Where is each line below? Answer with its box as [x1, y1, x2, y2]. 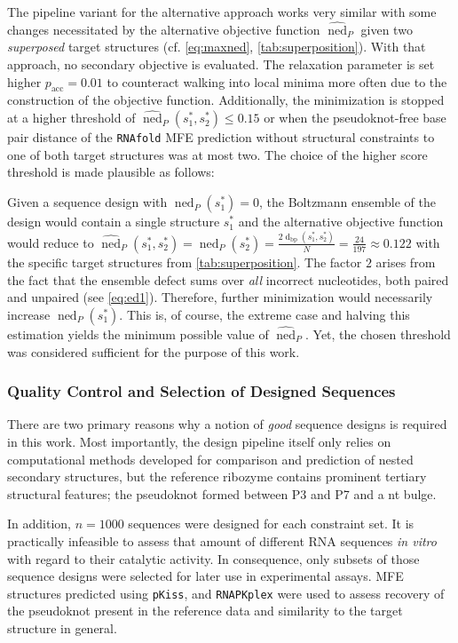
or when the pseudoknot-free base [264, 108, 446, 127]
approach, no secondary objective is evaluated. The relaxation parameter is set [7, 55, 435, 73]
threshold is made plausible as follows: [7, 163, 215, 181]
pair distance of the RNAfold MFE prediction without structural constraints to [7, 128, 435, 147]
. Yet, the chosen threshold [304, 324, 451, 343]
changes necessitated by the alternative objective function [7, 20, 320, 38]
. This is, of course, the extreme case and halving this [119, 305, 410, 323]
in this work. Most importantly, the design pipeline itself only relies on [7, 432, 391, 450]
